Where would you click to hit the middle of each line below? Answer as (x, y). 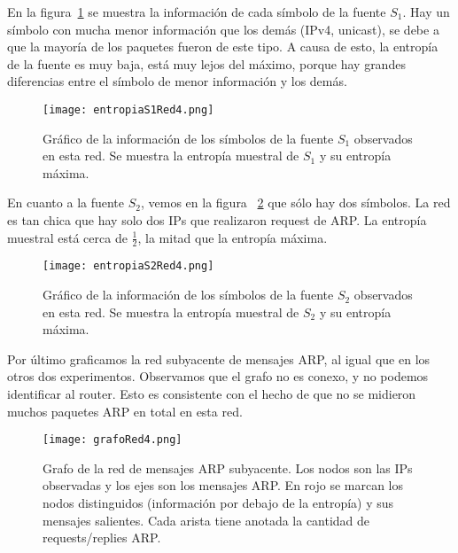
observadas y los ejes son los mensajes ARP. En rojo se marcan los (223, 485)
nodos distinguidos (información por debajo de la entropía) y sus (218, 503)
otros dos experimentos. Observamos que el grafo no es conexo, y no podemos (218, 376)
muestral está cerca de (67, 237)
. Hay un (426, 12)
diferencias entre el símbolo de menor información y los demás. (177, 81)
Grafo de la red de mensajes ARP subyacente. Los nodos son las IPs (228, 467)
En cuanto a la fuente (66, 203)
